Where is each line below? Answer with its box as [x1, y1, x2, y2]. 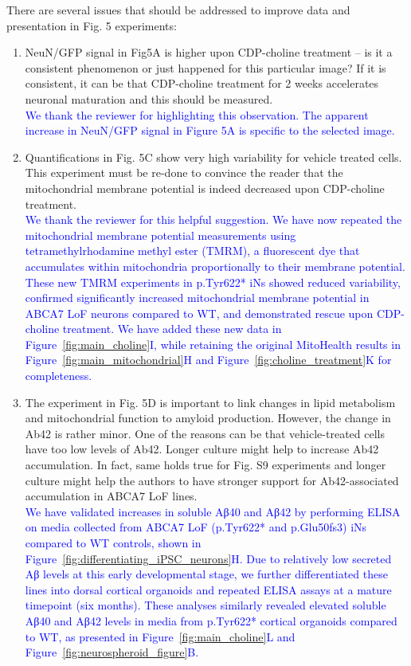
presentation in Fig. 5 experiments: [6, 17, 177, 33]
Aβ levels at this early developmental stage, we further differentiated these [25, 566, 388, 582]
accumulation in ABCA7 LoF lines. [25, 488, 198, 504]
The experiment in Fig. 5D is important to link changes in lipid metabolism [25, 394, 396, 410]
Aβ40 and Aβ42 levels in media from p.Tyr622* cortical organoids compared [25, 612, 397, 629]
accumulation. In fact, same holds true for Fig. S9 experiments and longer [25, 456, 386, 473]
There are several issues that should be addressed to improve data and [6, 2, 350, 18]
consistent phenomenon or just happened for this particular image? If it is [25, 59, 386, 76]
